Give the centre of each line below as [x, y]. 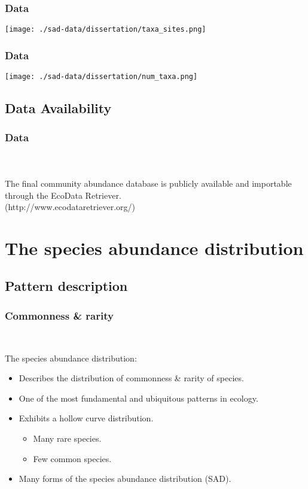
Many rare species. [67, 438]
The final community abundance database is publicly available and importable [148, 183]
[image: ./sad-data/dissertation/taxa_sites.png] [106, 30]
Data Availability [58, 108]
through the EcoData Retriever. [63, 195]
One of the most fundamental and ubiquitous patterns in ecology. [138, 398]
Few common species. [72, 458]
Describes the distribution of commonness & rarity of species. [131, 378]
